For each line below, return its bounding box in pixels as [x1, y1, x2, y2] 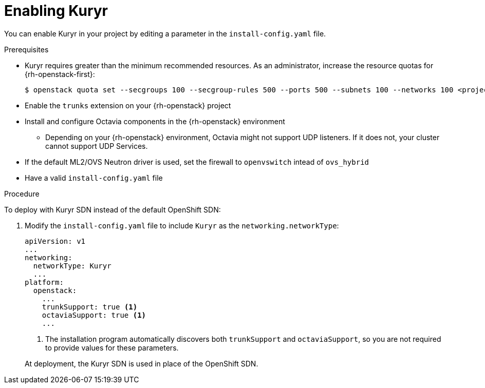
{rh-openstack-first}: [25, 69, 95, 79]
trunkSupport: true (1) [42, 302, 138, 311]
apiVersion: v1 [25, 237, 86, 245]
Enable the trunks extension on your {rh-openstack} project [25, 101, 231, 110]
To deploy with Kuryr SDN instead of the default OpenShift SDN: [4, 205, 221, 214]
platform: [25, 278, 64, 286]
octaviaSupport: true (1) [42, 311, 146, 319]
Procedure [4, 189, 40, 198]
